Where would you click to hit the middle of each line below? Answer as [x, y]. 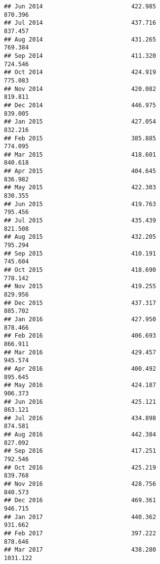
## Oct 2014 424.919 [80, 72]
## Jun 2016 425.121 [80, 402]
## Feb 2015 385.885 [80, 138]
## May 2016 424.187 [80, 385]
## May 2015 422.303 [80, 188]
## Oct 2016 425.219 [80, 467]
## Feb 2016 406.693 [80, 336]
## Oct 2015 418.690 [80, 270]
